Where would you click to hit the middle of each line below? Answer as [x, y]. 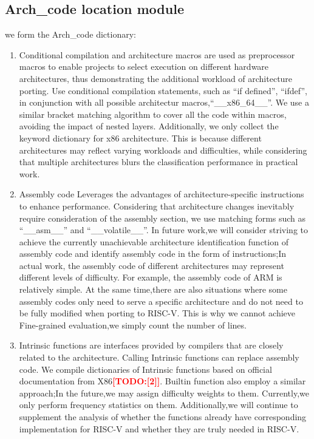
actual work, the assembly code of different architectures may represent [152, 265]
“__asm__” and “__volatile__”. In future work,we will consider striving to [164, 230]
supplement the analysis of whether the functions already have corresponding [163, 417]
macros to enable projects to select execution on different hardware [144, 66]
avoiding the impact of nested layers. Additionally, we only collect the [149, 126]
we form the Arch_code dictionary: [70, 34]
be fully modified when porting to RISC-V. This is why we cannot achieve [157, 313]
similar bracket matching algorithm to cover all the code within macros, [153, 114]
